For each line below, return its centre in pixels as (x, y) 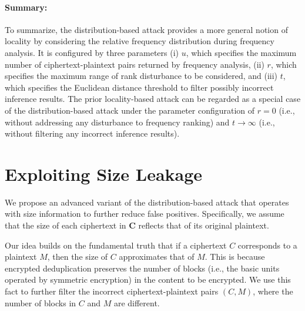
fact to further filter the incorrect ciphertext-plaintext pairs (112, 291)
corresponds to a (267, 245)
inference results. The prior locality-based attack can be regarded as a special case (153, 99)
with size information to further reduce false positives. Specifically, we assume (145, 214)
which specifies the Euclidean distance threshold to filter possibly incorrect (139, 87)
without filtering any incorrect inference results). (92, 133)
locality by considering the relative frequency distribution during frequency (140, 41)
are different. (137, 302)
